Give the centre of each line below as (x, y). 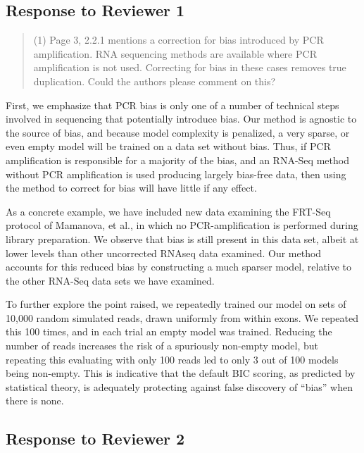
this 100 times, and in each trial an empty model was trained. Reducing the (169, 331)
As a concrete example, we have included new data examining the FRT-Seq (168, 211)
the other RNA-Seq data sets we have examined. (110, 280)
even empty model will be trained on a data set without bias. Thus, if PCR (168, 146)
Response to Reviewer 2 (95, 439)
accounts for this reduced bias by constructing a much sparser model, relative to (179, 267)
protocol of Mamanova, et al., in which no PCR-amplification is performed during (182, 225)
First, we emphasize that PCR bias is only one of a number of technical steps (172, 105)
